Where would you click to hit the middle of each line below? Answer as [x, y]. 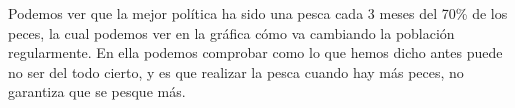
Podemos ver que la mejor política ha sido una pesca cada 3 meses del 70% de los [258, 13]
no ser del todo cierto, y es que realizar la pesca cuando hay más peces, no [236, 71]
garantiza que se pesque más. [97, 91]
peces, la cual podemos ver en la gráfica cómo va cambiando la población [231, 32]
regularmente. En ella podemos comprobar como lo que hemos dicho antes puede [255, 52]
